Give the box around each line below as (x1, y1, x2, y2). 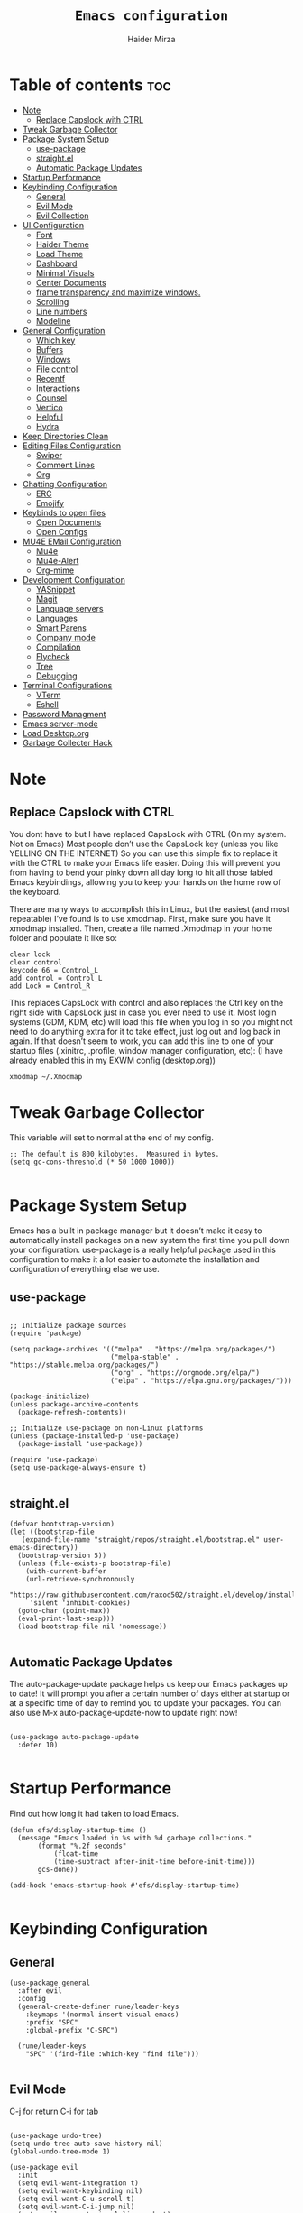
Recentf (35, 373, 66, 383)
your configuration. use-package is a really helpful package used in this (9, 1244, 277, 1255)
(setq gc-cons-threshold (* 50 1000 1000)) (9, 1157, 176, 1166)
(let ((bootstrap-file (9, 1527, 95, 1536)
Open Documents (35, 517, 102, 528)
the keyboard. (9, 886, 61, 897)
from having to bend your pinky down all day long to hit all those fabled (9, 867, 273, 878)
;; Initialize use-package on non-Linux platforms (9, 1424, 204, 1433)
